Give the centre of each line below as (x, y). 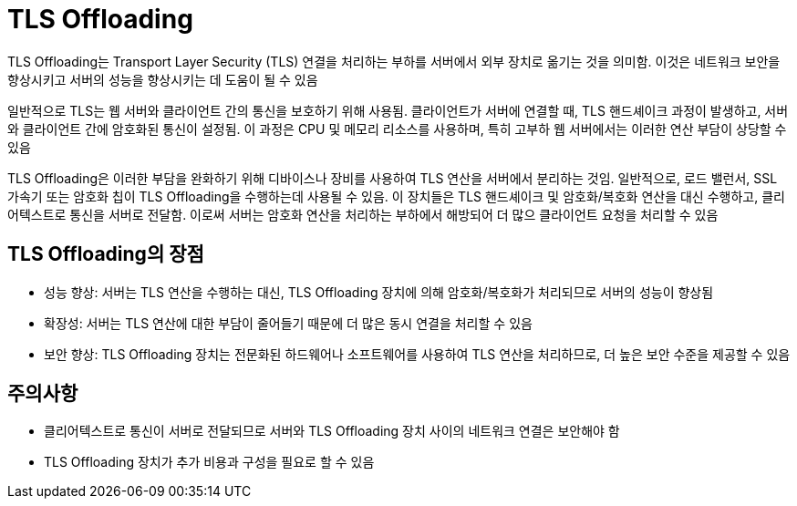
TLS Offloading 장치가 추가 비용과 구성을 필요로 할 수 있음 (209, 462)
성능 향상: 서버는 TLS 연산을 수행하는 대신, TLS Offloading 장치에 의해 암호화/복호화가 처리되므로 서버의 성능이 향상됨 (379, 292)
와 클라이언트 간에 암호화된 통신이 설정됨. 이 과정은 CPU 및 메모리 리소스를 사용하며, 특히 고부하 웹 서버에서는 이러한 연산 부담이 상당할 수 (397, 129)
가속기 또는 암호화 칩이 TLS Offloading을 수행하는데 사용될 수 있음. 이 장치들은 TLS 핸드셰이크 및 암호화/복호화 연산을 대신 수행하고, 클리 (396, 196)
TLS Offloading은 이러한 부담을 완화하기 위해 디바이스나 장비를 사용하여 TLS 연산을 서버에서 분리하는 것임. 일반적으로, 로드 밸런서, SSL (393, 178)
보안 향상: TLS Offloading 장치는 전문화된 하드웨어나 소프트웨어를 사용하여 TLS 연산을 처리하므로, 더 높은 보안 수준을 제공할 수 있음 (417, 354)
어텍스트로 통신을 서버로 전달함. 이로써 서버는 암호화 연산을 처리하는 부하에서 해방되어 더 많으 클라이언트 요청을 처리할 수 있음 (363, 214)
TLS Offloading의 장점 (106, 254)
